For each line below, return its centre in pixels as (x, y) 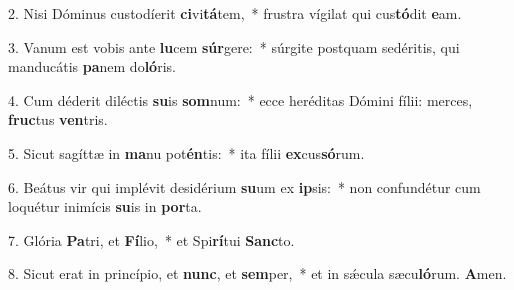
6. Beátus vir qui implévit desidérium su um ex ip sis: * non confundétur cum (244, 186)
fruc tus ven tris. (58, 119)
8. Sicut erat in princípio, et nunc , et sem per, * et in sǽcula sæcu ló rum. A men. (257, 273)
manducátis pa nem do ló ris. (92, 66)
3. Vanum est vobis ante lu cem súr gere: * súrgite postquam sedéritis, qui (234, 46)
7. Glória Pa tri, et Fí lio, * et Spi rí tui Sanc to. (151, 239)
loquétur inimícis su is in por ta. (105, 206)
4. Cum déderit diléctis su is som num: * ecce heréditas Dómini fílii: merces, (240, 99)
